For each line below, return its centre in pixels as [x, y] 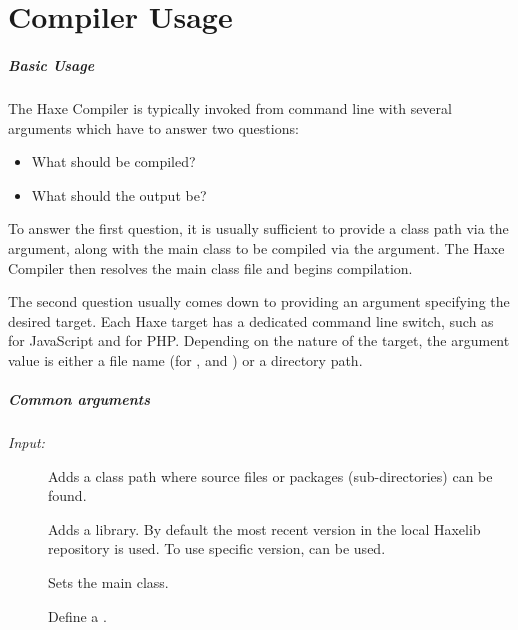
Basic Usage [51, 64]
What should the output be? [119, 194]
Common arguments [79, 399]
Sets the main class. [108, 582]
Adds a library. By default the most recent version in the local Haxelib [264, 528]
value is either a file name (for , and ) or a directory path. [185, 359]
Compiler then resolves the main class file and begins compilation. [210, 267]
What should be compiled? [113, 161]
